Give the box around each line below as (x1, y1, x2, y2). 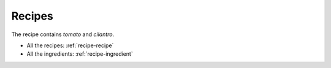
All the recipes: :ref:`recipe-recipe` (26, 42, 114, 49)
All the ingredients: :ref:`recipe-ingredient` (26, 50, 133, 58)
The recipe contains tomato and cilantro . (11, 31, 115, 38)
